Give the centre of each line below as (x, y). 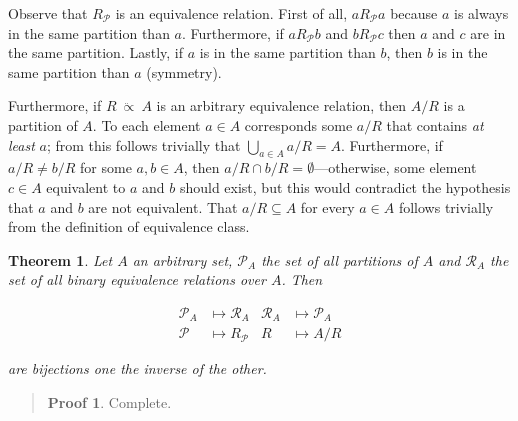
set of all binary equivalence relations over (137, 279)
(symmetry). (184, 71)
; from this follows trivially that (143, 144)
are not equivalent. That (163, 206)
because (414, 13)
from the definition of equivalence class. (129, 226)
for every (327, 206)
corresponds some (298, 124)
